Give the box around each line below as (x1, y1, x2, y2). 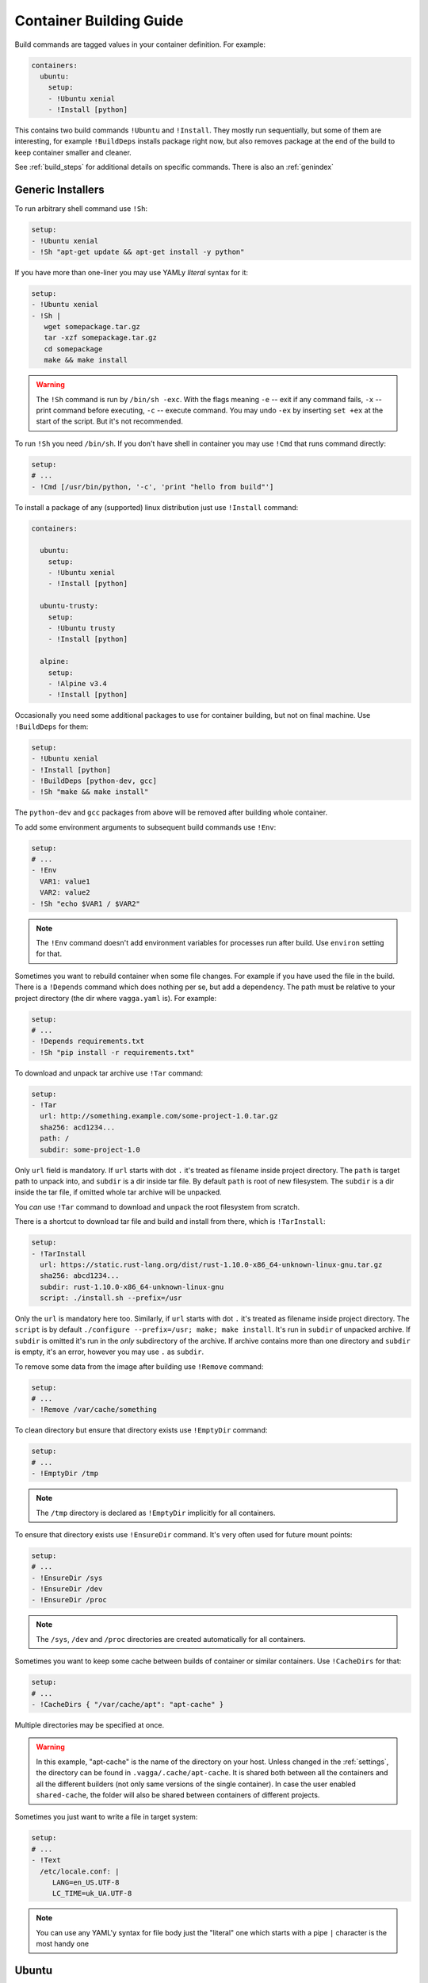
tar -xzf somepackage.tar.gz (44, 333, 158, 343)
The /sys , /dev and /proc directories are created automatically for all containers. (36, 1634, 306, 1644)
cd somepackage (44, 344, 103, 353)
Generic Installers (14, 183, 105, 197)
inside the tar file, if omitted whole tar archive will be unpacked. (14, 1187, 222, 1197)
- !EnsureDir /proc (31, 1595, 107, 1605)
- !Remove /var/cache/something (31, 1405, 158, 1414)
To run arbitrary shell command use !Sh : (14, 204, 148, 213)
